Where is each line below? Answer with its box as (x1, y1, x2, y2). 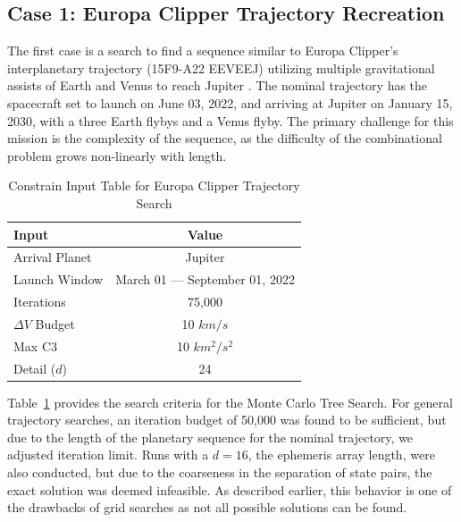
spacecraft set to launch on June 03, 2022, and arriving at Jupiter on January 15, (7, 93, 453, 112)
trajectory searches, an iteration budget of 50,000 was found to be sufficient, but (7, 410, 447, 429)
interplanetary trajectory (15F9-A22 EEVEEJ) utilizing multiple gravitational (7, 58, 435, 77)
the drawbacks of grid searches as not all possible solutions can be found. (7, 498, 407, 517)
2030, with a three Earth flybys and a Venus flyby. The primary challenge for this (7, 111, 454, 130)
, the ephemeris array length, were (247, 445, 435, 464)
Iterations (13, 292, 66, 311)
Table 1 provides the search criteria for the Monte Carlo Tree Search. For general (7, 392, 453, 411)
